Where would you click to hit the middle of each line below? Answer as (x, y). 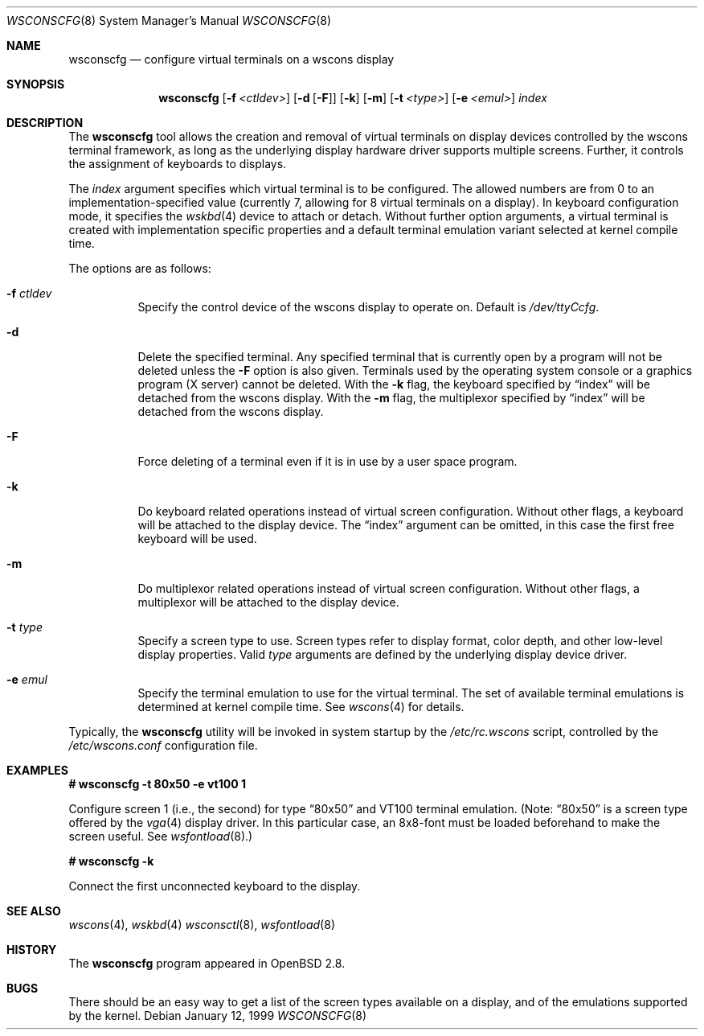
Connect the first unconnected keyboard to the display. (215, 886)
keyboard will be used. (197, 539)
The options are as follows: (140, 268)
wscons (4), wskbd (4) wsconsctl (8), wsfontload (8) (202, 925)
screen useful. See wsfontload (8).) (161, 836)
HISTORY (32, 950)
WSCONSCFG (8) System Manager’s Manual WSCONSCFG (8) (169, 21)
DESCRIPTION (45, 123)
